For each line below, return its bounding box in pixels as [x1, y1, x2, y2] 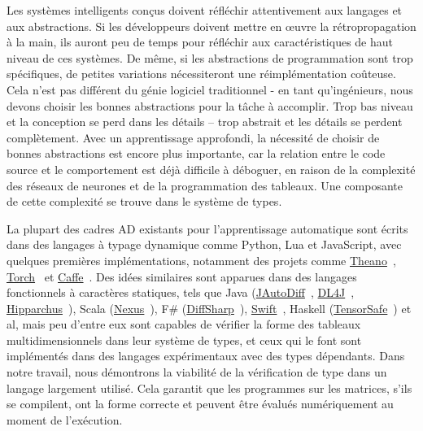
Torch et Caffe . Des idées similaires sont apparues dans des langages [7, 268, 357, 285]
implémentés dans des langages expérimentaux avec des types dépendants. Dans [7, 347, 405, 364]
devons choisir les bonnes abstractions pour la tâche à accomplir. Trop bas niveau [7, 97, 413, 114]
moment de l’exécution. [7, 411, 123, 428]
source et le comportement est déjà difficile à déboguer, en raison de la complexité [7, 160, 416, 177]
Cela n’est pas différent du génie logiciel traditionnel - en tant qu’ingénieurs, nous [7, 81, 413, 98]
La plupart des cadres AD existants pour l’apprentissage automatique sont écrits [7, 220, 408, 237]
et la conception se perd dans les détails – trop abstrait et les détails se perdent [7, 113, 403, 130]
